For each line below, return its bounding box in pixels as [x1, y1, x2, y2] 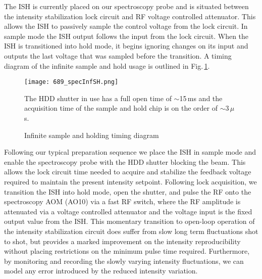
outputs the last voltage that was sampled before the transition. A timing [4, 50, 232, 61]
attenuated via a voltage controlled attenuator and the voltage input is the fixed [4, 206, 252, 216]
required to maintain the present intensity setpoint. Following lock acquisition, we [4, 176, 257, 187]
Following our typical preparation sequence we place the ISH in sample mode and [4, 147, 256, 157]
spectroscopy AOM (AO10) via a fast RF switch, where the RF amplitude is [4, 196, 241, 207]
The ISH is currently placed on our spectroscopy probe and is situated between [4, 1, 249, 11]
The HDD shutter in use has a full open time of [24, 92, 172, 103]
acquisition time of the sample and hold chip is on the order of [24, 103, 218, 113]
